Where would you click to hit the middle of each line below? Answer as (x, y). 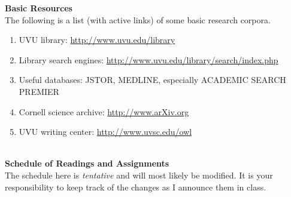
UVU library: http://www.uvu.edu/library (97, 40)
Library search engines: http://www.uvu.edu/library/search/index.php (148, 59)
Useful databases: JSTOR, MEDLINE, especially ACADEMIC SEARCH (152, 80)
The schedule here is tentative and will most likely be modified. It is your (139, 175)
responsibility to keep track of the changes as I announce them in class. (136, 187)
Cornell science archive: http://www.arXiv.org (104, 111)
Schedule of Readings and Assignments (87, 163)
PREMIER (39, 91)
